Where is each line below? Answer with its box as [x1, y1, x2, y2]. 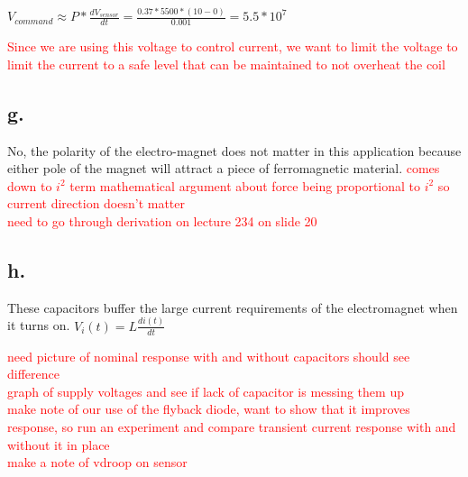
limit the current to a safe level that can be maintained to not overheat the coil [7, 54, 445, 73]
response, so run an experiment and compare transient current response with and [7, 417, 456, 436]
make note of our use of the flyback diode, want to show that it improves [7, 399, 410, 418]
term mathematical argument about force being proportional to [69, 176, 420, 195]
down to [7, 176, 52, 195]
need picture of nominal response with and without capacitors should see [7, 346, 410, 365]
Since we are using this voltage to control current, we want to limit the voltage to [7, 37, 458, 56]
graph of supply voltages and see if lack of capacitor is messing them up [7, 381, 404, 400]
